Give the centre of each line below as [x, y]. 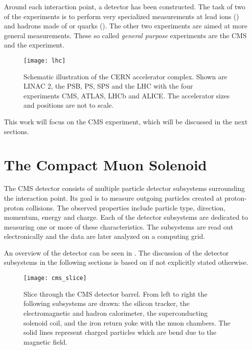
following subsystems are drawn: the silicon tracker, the [107, 303]
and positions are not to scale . [69, 105]
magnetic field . [46, 341]
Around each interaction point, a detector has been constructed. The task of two [125, 6]
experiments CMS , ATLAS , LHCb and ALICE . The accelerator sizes [127, 95]
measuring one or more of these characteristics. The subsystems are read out [119, 226]
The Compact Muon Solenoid [105, 165]
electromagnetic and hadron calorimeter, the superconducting [116, 313]
